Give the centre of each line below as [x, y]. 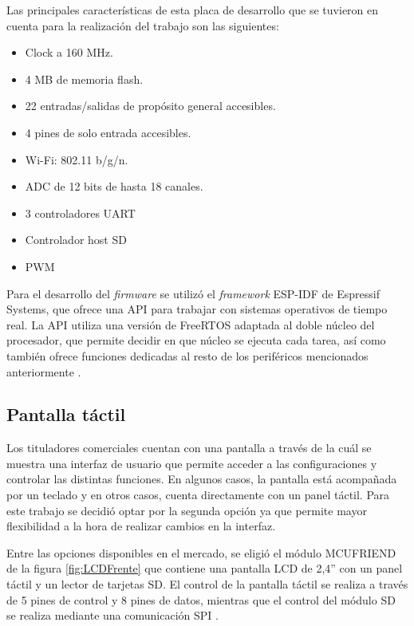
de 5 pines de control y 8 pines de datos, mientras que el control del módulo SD [201, 599]
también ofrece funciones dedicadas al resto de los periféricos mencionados [187, 355]
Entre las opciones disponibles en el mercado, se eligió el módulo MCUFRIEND [201, 552]
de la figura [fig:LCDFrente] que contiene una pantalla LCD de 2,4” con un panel [205, 568]
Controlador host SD [76, 240]
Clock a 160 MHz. [69, 52]
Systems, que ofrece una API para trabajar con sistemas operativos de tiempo [197, 309]
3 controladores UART [80, 213]
